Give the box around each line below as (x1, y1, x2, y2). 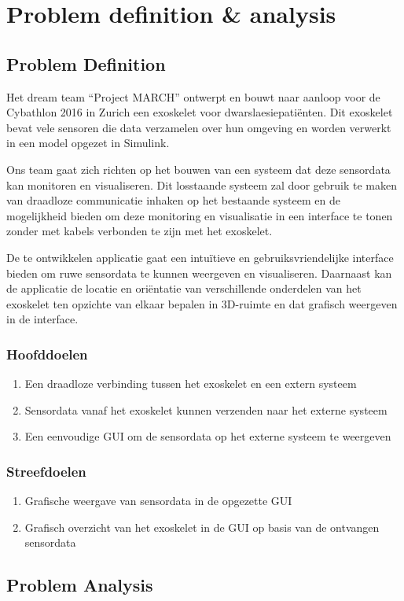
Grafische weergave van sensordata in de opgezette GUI (24, 492, 292, 509)
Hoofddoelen (6, 344, 88, 363)
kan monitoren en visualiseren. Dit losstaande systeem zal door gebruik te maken (6, 176, 398, 193)
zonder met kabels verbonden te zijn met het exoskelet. (6, 223, 273, 239)
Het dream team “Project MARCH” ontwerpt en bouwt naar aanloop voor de (6, 88, 380, 105)
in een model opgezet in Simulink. (6, 135, 170, 151)
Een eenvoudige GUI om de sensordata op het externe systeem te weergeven (24, 428, 391, 444)
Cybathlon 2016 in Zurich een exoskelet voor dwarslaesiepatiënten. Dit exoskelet (6, 104, 393, 120)
